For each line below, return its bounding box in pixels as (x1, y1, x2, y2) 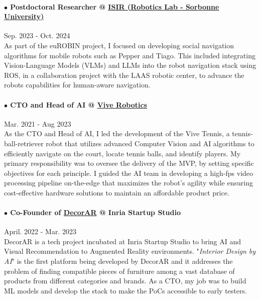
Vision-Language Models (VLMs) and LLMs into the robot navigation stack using (4, 60, 256, 70)
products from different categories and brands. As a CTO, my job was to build (4, 275, 246, 286)
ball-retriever (4, 138, 44, 148)
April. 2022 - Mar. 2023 (4, 226, 76, 237)
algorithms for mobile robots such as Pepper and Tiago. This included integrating (4, 50, 255, 60)
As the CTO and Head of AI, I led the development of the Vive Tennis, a (4, 128, 230, 139)
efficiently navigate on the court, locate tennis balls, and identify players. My (4, 148, 241, 158)
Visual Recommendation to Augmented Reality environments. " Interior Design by (4, 246, 256, 256)
